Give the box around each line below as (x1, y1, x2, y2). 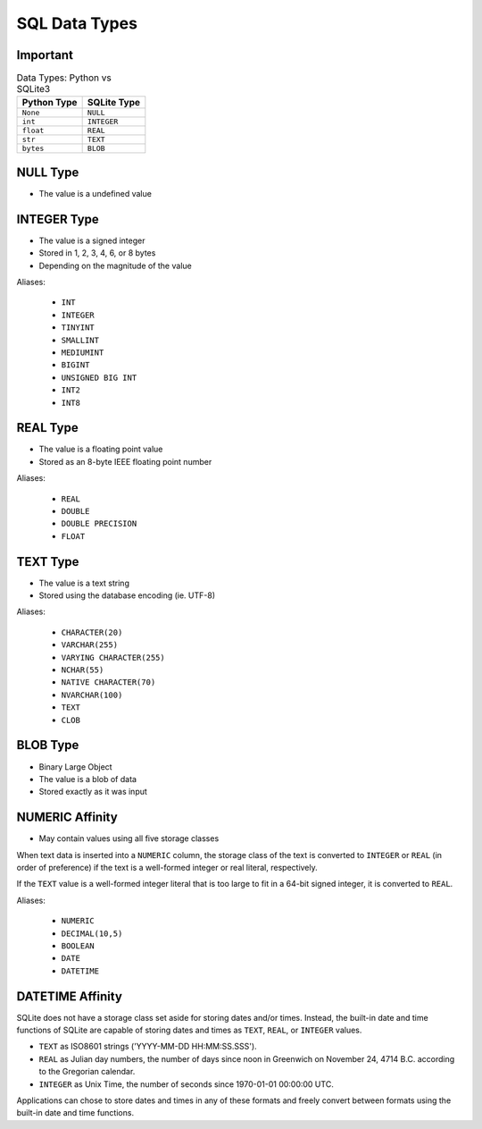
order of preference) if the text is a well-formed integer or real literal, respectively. (16, 862, 319, 872)
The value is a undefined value (38, 188, 152, 198)
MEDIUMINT (61, 347, 104, 358)
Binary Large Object (38, 761, 112, 772)
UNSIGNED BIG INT (61, 372, 137, 383)
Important (16, 47, 73, 63)
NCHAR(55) (61, 665, 104, 675)
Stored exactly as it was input (38, 787, 147, 797)
